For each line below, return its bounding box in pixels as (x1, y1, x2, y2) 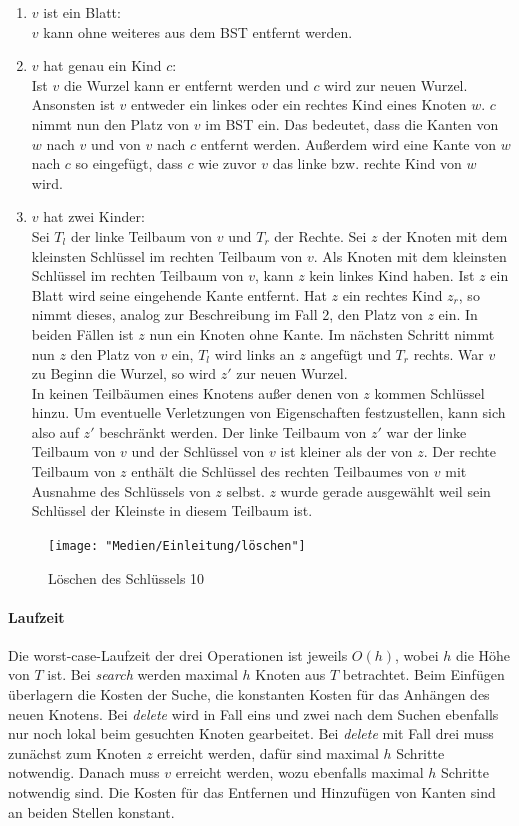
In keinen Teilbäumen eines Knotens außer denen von (31, 382, 359, 403)
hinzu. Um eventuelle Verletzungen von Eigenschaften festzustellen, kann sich (31, 402, 506, 423)
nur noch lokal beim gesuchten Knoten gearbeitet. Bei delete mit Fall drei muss (8, 723, 494, 744)
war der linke (386, 421, 467, 442)
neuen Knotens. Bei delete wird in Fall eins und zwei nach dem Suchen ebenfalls (8, 703, 499, 724)
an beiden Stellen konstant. (8, 801, 175, 822)
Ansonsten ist (31, 94, 115, 115)
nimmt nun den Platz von (31, 113, 190, 134)
